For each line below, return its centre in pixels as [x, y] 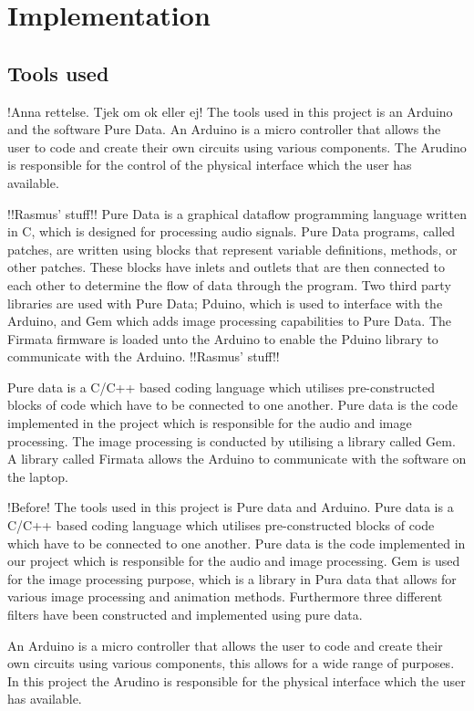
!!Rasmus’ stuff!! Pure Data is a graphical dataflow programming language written [237, 213]
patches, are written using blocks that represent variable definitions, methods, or [232, 249]
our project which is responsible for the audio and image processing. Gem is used [234, 561]
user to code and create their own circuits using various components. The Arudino [237, 146]
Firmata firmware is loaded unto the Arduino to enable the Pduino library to [223, 338]
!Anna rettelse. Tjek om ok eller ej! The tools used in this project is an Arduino [230, 111]
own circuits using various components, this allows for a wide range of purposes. [231, 663]
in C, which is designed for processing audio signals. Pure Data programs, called [232, 231]
